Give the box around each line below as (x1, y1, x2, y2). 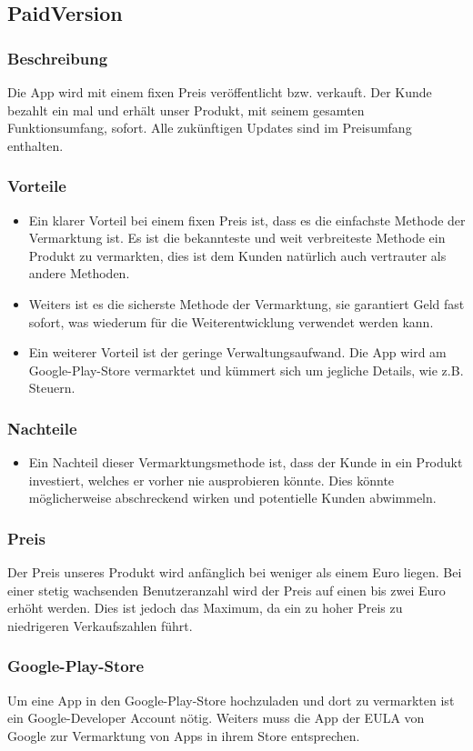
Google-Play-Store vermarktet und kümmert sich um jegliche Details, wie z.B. (28, 360, 464, 379)
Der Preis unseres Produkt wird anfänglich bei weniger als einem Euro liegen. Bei (7, 563, 462, 582)
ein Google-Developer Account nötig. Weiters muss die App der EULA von (7, 708, 425, 727)
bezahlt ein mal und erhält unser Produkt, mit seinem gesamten (7, 100, 365, 119)
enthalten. (7, 135, 64, 155)
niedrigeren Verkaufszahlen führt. (7, 616, 193, 635)
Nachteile (7, 416, 77, 439)
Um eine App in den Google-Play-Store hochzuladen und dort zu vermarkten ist (7, 690, 455, 709)
